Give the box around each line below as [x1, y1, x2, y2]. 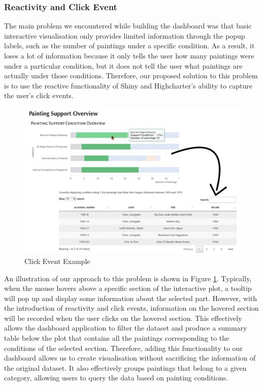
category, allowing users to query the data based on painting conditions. [4, 372, 228, 383]
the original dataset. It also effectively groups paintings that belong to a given [4, 362, 247, 373]
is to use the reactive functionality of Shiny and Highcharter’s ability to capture [4, 80, 252, 91]
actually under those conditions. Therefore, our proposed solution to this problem [4, 70, 258, 81]
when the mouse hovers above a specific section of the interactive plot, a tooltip [4, 283, 252, 293]
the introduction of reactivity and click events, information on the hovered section [4, 303, 259, 313]
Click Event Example [24, 255, 90, 266]
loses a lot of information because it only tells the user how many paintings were [4, 50, 254, 61]
